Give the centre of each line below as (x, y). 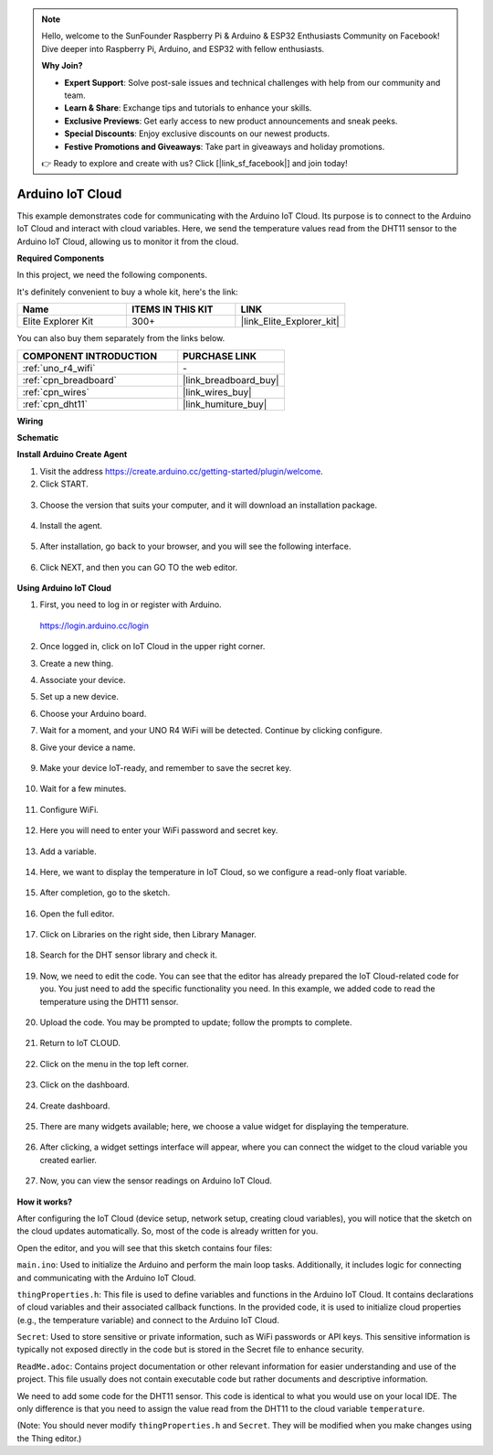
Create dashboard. (75, 1106)
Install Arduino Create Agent (72, 455)
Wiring (30, 421)
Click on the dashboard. (84, 1085)
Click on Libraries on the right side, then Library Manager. (148, 935)
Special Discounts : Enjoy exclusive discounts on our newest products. (197, 134)
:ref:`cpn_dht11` (55, 404)
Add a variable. (68, 851)
